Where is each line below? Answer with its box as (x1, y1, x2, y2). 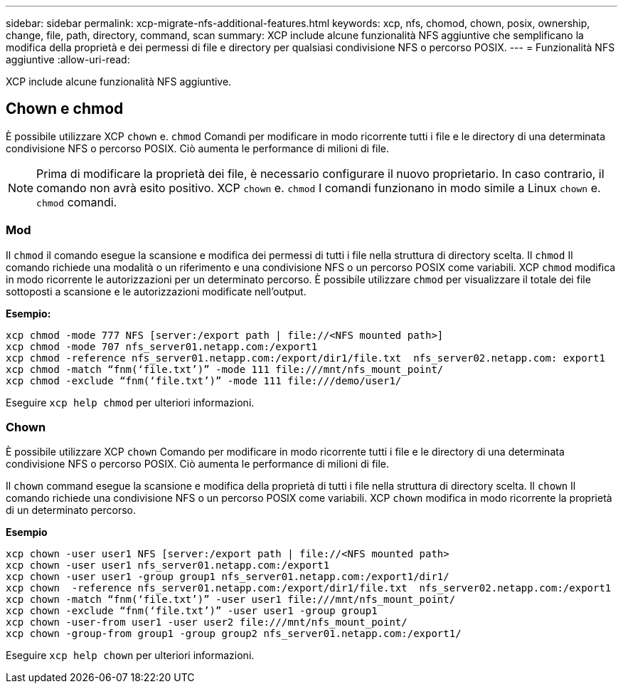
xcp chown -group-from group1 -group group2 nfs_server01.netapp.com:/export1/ (6, 628, 462, 640)
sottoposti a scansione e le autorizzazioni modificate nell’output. (6, 285, 307, 298)
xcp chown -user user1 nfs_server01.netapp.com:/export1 (6, 559, 330, 572)
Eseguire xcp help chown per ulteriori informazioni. (6, 649, 255, 662)
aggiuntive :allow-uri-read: (6, 53, 130, 65)
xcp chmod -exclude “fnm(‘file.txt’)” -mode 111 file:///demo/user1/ (6, 374, 402, 386)
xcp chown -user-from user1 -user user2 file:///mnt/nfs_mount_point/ (6, 616, 408, 628)
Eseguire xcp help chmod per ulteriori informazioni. (6, 396, 255, 409)
